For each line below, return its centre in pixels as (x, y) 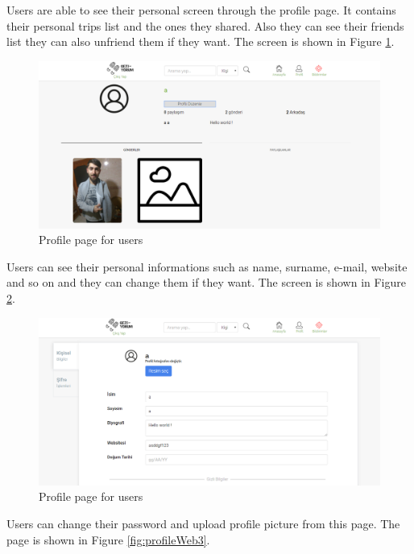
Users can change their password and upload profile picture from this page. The (203, 524)
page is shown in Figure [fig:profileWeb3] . (108, 539)
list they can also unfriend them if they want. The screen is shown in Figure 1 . (201, 41)
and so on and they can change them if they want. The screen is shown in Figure (206, 282)
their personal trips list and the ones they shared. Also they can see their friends (205, 25)
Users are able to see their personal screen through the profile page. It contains (201, 10)
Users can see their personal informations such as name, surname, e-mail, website (207, 266)
